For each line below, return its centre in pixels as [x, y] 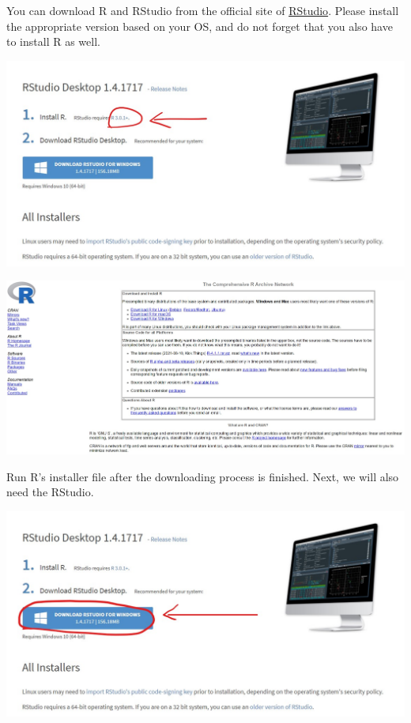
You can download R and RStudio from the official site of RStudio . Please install [203, 10]
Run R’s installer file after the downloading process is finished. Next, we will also [203, 476]
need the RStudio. [50, 492]
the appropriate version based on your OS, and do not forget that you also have [200, 26]
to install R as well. [53, 41]
